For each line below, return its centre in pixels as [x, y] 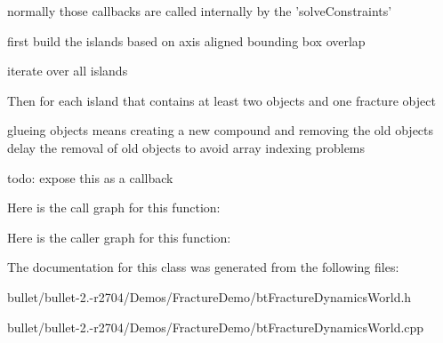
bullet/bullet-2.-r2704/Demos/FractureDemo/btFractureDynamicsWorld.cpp [216, 327]
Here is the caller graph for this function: [119, 237]
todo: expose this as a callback [90, 177]
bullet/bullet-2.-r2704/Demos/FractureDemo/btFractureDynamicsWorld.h [209, 296]
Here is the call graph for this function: [114, 207]
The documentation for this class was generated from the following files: [203, 267]
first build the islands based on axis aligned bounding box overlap [186, 40]
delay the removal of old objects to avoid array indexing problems [186, 147]
